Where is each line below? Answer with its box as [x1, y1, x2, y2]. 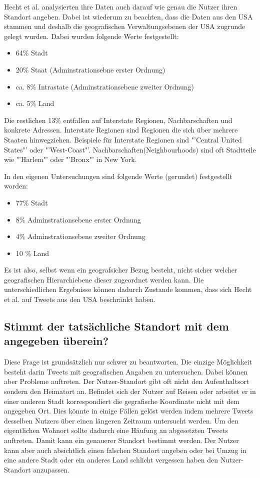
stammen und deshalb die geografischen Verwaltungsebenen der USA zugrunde [4, 21, 245, 31]
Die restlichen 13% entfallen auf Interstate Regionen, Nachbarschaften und [4, 114, 232, 125]
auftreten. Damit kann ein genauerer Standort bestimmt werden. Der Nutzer [4, 435, 239, 445]
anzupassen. [33, 464, 69, 474]
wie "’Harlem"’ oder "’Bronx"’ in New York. [4, 154, 137, 164]
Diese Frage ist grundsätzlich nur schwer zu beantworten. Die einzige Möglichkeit [4, 356, 252, 367]
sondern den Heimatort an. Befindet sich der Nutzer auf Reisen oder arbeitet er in [4, 386, 256, 396]
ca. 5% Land [15, 98, 54, 108]
